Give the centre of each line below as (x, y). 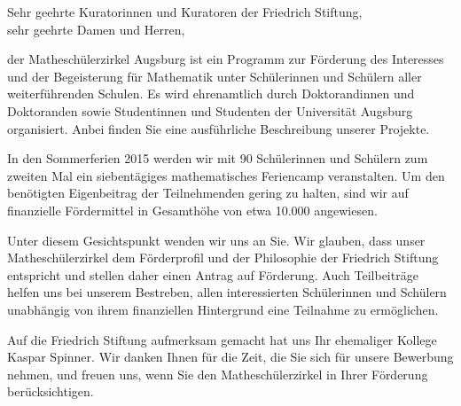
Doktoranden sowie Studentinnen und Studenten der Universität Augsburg (210, 110)
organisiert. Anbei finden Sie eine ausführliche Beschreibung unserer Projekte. (219, 128)
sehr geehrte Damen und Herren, (96, 29)
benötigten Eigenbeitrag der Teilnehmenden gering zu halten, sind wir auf (208, 193)
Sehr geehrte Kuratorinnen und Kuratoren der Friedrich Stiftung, (185, 12)
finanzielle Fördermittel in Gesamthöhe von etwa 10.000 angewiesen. (192, 210)
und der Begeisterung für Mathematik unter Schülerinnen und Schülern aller (215, 76)
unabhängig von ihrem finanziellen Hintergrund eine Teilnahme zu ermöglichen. (223, 309)
